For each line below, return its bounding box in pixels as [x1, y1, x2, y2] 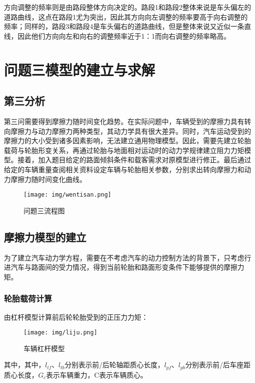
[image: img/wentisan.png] [24, 191, 111, 199]
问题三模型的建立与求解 [4, 59, 155, 79]
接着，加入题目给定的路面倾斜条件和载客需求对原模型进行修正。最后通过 [17, 154, 251, 165]
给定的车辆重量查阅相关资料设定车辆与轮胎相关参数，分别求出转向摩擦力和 [4, 164, 244, 174]
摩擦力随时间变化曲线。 [10, 174, 86, 184]
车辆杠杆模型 [24, 343, 65, 353]
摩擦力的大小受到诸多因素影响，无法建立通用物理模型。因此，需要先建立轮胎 [4, 135, 251, 146]
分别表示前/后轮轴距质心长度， [65, 359, 165, 370]
